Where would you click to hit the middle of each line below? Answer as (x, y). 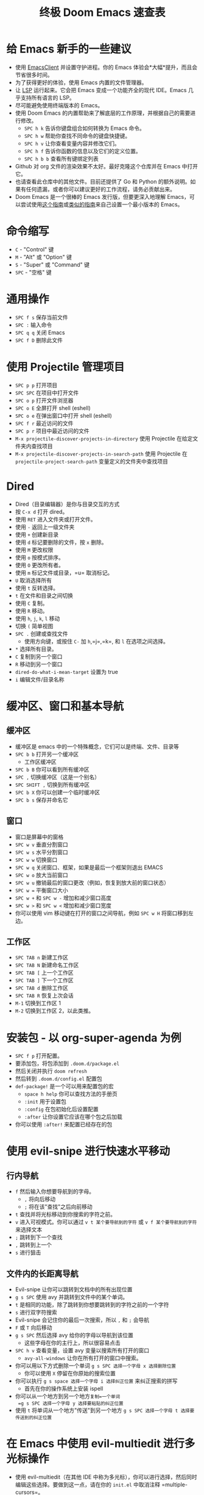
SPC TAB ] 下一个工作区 (44, 980)
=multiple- (174, 1485)
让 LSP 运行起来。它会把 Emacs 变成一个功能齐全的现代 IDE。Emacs (101, 90)
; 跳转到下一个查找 (39, 1237)
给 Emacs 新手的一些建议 (69, 49)
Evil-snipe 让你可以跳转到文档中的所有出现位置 (74, 1289)
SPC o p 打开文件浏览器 (44, 400)
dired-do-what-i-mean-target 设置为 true (67, 672)
